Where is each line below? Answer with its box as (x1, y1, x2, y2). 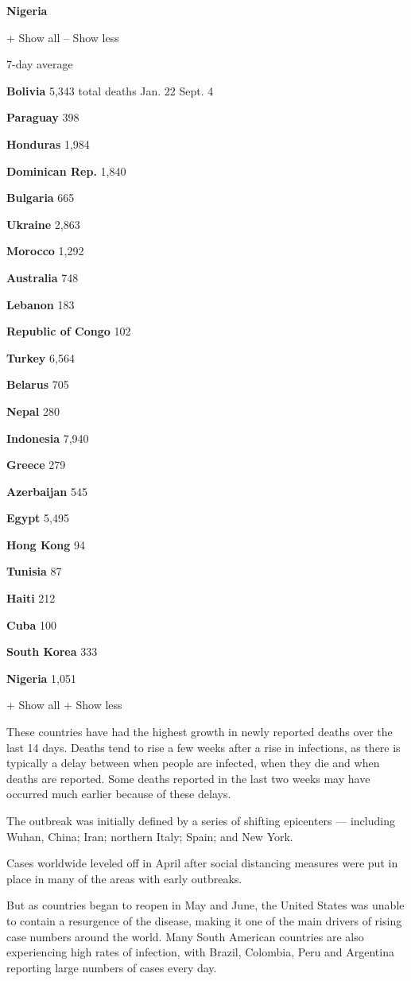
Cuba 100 (6, 616, 57, 633)
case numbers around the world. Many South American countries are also (6, 928, 364, 944)
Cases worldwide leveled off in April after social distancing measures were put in (6, 855, 398, 871)
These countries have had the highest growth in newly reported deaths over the (6, 723, 393, 740)
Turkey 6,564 (6, 349, 75, 366)
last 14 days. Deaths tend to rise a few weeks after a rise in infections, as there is (6, 739, 401, 755)
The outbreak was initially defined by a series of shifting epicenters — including (6, 812, 395, 828)
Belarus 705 (6, 376, 69, 393)
